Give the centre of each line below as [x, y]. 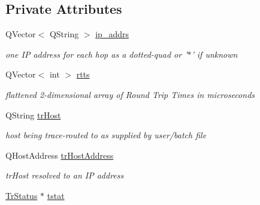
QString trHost [33, 115]
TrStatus [22, 195]
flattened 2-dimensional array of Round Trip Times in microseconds [130, 94]
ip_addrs [112, 34]
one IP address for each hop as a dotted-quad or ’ [96, 54]
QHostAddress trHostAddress [60, 155]
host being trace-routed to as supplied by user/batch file [106, 135]
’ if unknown [214, 54]
